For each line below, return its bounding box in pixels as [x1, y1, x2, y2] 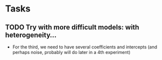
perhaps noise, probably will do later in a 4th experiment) [12, 49, 131, 55]
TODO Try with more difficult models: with [5, 23, 139, 31]
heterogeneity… [5, 30, 56, 39]
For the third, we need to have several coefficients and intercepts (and [12, 44, 157, 50]
